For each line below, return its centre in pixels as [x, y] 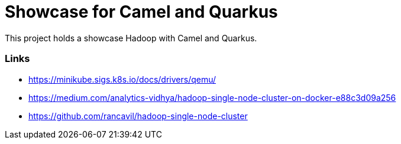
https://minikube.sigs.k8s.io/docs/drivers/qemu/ [122, 79]
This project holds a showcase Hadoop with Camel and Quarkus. [131, 38]
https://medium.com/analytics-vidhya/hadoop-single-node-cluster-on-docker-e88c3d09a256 [212, 97]
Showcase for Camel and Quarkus [141, 12]
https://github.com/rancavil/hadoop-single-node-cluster [138, 116]
